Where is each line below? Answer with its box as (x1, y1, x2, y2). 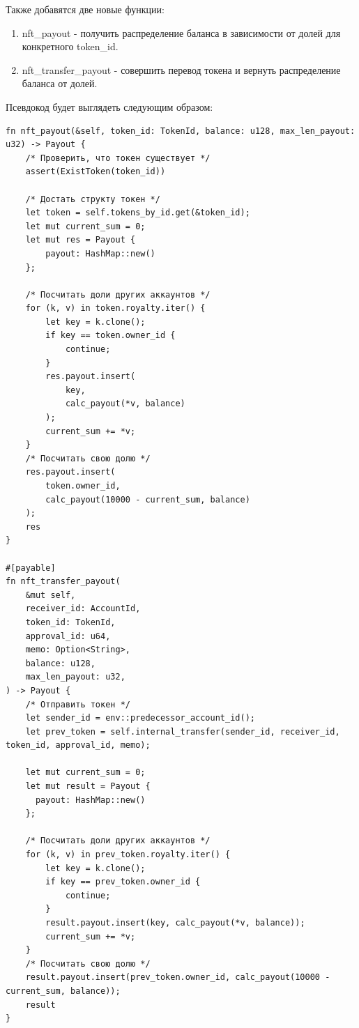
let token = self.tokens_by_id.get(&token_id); (25, 208, 250, 218)
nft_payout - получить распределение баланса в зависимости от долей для (22, 25, 341, 40)
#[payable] (6, 562, 56, 573)
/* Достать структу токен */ (25, 194, 160, 204)
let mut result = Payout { (25, 781, 151, 792)
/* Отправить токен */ (25, 699, 130, 709)
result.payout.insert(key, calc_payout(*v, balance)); (45, 918, 305, 928)
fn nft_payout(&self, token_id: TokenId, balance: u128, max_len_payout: (6, 125, 356, 136)
